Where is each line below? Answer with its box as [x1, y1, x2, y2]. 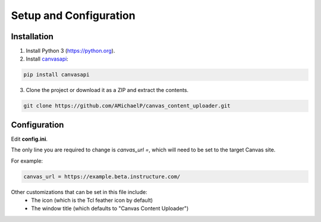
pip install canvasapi [23, 71, 90, 78]
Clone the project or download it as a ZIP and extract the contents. [26, 87, 189, 94]
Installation [11, 31, 53, 42]
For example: [11, 157, 43, 164]
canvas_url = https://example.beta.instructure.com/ [23, 173, 181, 180]
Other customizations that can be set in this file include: [11, 188, 148, 195]
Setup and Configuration [11, 9, 136, 22]
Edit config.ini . [11, 135, 48, 142]
